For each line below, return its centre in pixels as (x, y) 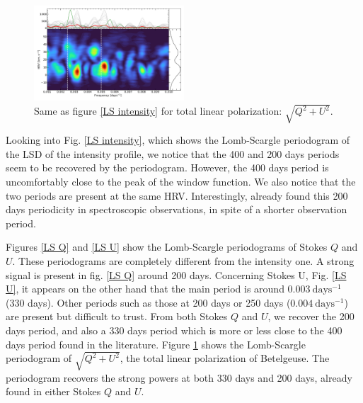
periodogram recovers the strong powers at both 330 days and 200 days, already (179, 377)
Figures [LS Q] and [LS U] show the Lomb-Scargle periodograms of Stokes (167, 247)
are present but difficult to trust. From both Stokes (117, 316)
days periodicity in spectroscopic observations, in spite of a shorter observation (177, 209)
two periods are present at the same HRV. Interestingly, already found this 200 (177, 195)
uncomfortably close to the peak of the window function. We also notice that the (181, 182)
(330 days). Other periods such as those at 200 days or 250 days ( (148, 302)
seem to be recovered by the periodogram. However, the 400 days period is (167, 168)
